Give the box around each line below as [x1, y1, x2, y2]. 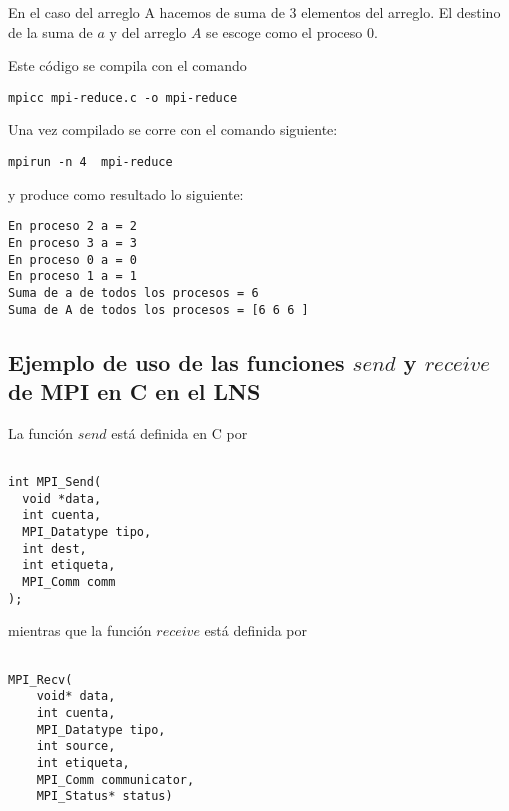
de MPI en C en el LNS [8, 376, 261, 406]
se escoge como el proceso [206, 21, 363, 42]
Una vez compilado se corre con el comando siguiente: [8, 119, 338, 140]
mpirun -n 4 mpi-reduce [8, 155, 173, 170]
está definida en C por [111, 422, 248, 443]
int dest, [22, 541, 87, 556]
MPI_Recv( [8, 672, 73, 687]
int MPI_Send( [8, 475, 102, 490]
